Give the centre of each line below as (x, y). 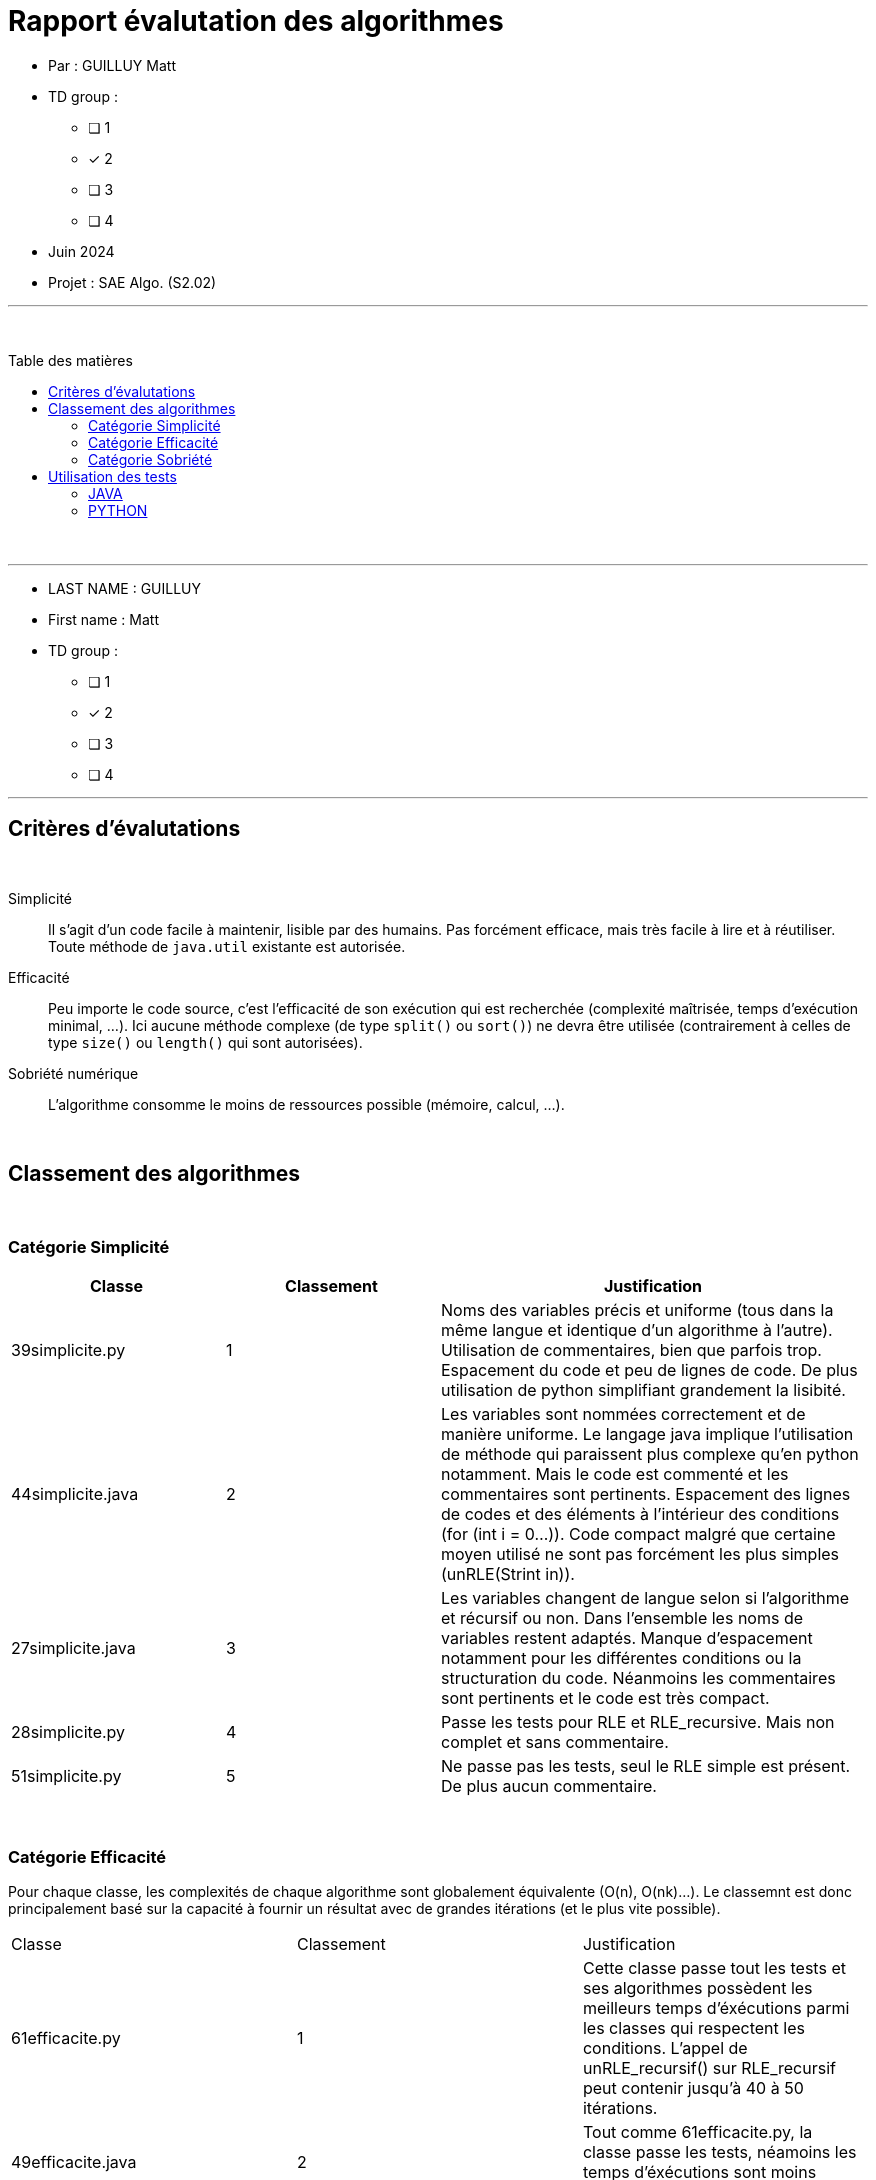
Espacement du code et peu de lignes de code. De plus (649, 1370)
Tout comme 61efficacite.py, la (697, 2131)
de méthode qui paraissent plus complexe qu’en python (650, 1454)
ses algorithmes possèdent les (697, 1987)
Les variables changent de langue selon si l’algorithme (645, 1598)
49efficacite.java (74, 2161)
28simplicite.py (68, 1732)
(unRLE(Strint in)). (508, 1574)
